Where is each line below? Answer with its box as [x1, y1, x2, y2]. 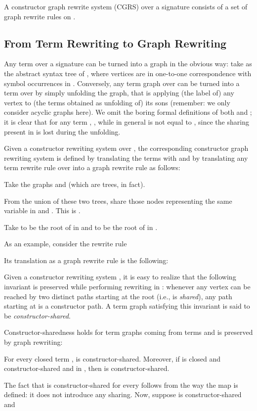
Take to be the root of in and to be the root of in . [4, 222, 158, 232]
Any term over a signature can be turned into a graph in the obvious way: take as [4, 58, 252, 69]
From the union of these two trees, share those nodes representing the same [4, 195, 232, 206]
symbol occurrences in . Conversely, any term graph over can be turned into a [4, 78, 240, 88]
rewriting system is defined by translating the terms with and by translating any [4, 152, 248, 163]
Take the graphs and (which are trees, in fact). [4, 179, 145, 189]
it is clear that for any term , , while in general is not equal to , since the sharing [4, 116, 249, 127]
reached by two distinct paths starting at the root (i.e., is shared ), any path [4, 291, 232, 301]
